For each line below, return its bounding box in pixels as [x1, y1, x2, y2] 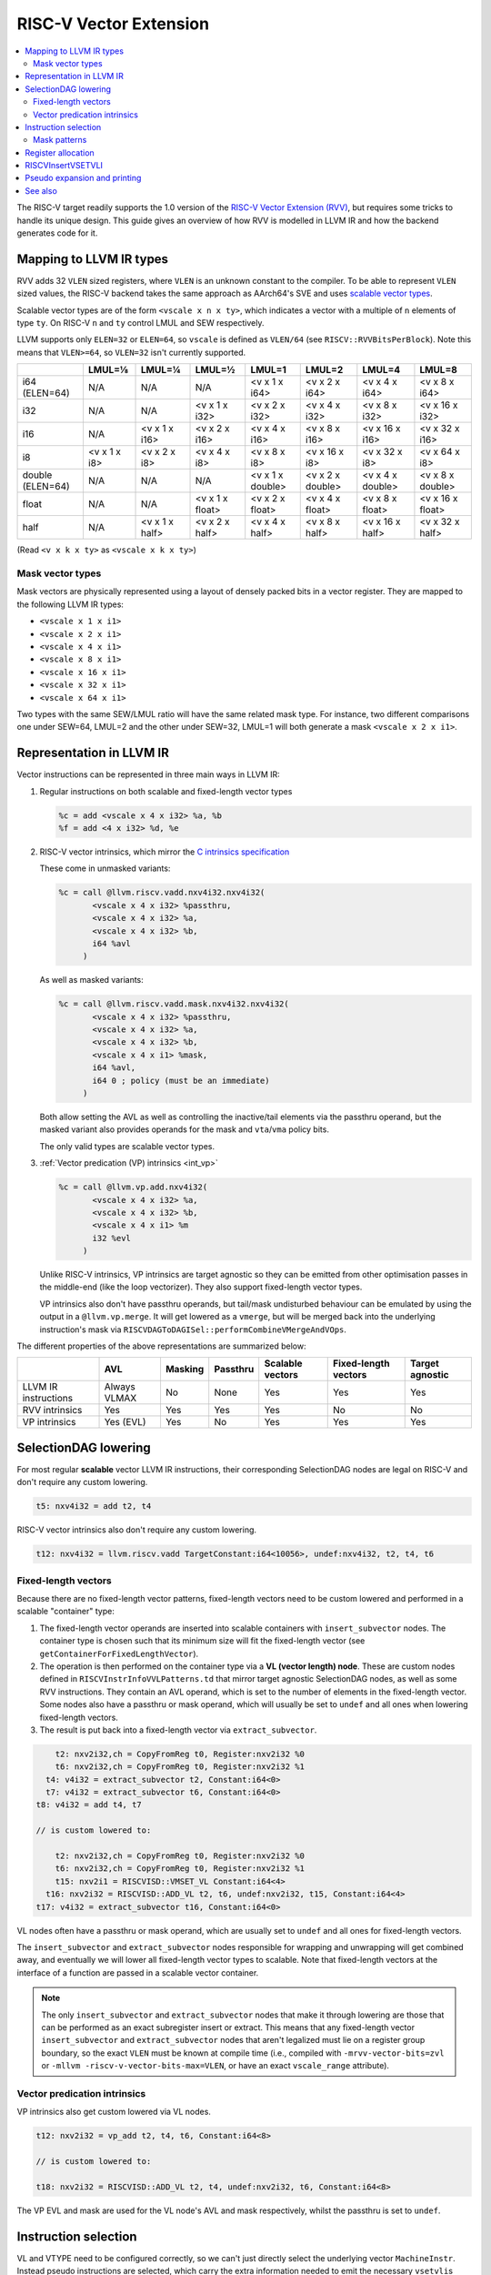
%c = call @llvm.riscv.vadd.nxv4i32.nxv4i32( [58, 887, 266, 898]
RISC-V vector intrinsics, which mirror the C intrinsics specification [39, 846, 290, 857]
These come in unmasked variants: [39, 863, 171, 874]
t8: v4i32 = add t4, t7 [35, 1800, 143, 1810]
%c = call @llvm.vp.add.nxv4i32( [58, 1182, 208, 1192]
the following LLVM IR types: [16, 599, 125, 610]
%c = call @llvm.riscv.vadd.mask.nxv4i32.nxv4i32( [58, 999, 290, 1009]
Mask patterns [33, 135, 87, 146]
